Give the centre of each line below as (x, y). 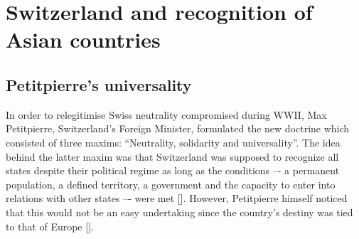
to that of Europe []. (50, 226)
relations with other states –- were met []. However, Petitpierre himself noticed (177, 198)
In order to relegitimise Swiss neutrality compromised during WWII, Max (166, 114)
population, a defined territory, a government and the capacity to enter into (171, 184)
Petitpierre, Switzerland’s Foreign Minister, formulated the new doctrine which (178, 128)
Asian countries (83, 39)
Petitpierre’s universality (99, 84)
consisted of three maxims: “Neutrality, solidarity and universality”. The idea (173, 142)
